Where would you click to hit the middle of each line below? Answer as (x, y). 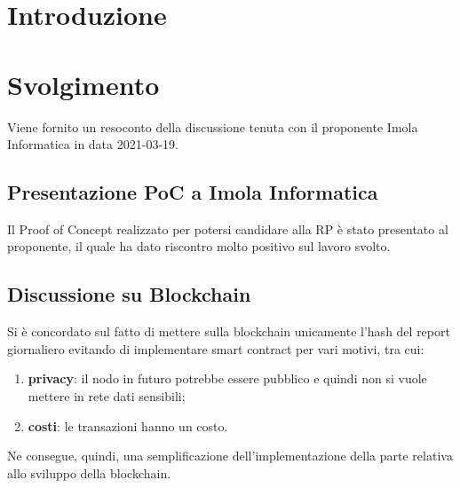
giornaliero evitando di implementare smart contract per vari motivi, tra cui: (216, 348)
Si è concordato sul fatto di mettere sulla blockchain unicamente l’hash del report (229, 331)
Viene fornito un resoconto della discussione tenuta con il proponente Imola (213, 126)
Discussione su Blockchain (129, 294)
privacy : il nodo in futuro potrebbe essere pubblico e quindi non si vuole (227, 378)
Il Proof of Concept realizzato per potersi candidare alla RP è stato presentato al (228, 228)
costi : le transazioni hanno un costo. (128, 425)
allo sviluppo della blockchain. (89, 472)
